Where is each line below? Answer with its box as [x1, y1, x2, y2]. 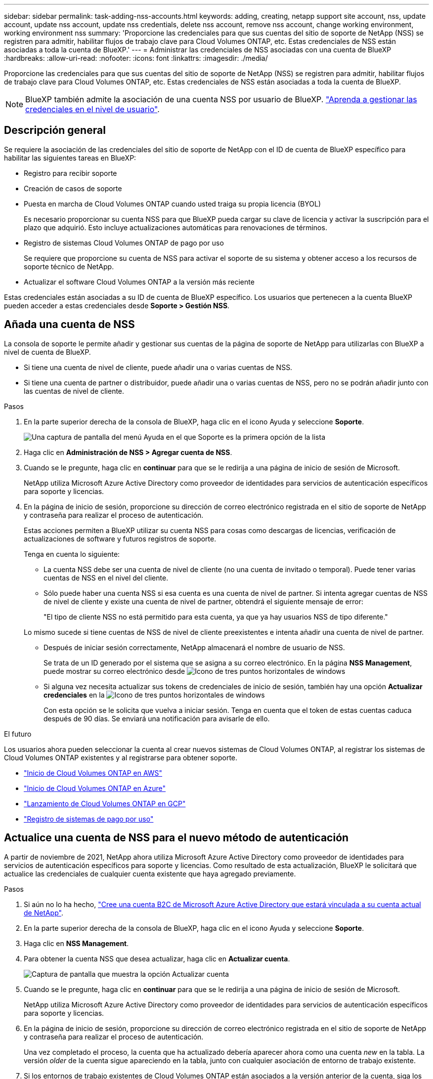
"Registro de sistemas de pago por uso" [24, 814, 154, 823]
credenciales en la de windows [43, 690, 265, 699]
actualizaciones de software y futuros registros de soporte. [24, 534, 216, 543]
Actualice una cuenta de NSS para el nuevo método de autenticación [4, 831, 349, 844]
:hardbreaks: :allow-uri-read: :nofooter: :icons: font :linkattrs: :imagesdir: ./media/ [4, 54, 268, 62]
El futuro [4, 729, 32, 738]
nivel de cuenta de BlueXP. [4, 347, 91, 356]
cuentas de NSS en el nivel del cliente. [43, 573, 169, 582]
